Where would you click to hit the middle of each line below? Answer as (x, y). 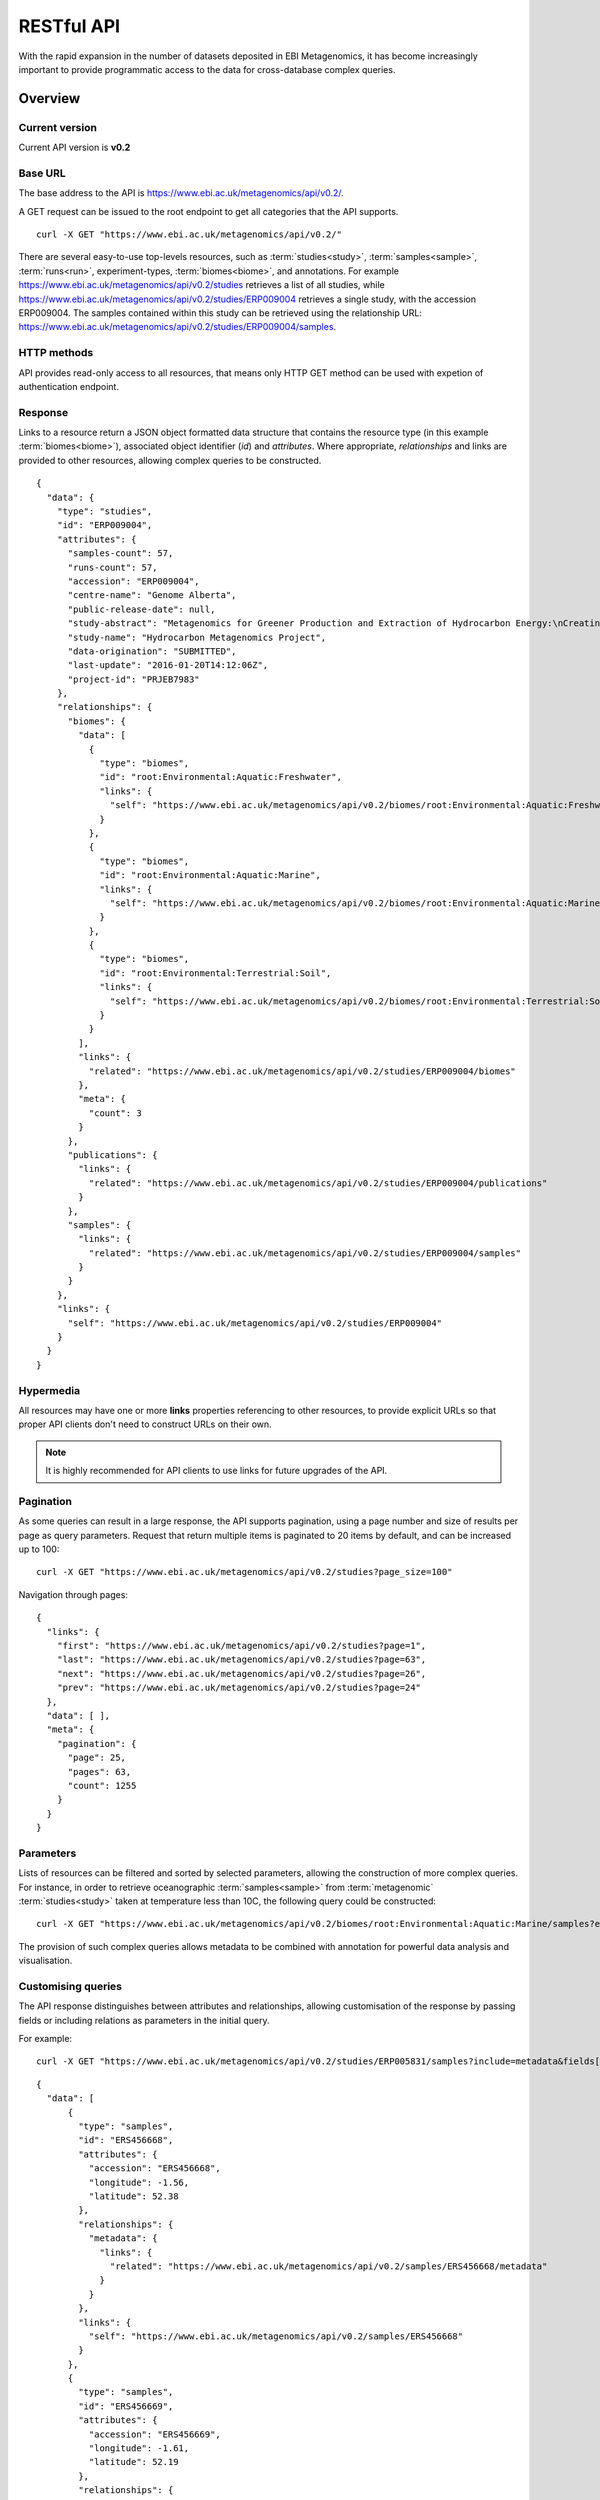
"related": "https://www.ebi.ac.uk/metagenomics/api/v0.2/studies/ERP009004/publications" (318, 1183)
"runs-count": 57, (112, 567)
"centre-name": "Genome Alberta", (152, 595)
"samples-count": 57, (120, 553)
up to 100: (39, 1549)
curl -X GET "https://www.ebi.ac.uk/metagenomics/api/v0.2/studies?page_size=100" (244, 1572)
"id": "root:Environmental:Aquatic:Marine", (210, 875)
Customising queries (70, 1986)
